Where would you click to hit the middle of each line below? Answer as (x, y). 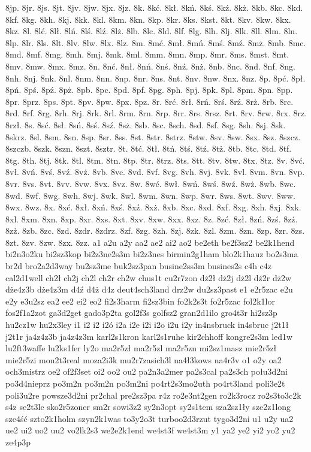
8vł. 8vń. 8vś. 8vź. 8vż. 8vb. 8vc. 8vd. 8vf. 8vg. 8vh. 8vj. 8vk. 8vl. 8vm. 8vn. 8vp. (155, 172)
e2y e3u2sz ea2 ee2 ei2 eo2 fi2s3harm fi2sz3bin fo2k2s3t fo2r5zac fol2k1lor (140, 301)
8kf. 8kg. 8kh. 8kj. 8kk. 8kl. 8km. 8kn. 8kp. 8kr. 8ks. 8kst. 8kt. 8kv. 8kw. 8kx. (148, 19)
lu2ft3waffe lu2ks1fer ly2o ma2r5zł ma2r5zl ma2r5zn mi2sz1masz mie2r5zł (141, 348)
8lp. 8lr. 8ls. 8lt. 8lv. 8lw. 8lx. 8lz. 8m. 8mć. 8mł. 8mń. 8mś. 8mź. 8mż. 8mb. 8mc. (156, 42)
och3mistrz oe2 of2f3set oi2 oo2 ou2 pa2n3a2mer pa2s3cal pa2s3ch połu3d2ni (147, 371)
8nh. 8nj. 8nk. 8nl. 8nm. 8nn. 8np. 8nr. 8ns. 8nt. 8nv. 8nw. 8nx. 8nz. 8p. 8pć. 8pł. (155, 78)
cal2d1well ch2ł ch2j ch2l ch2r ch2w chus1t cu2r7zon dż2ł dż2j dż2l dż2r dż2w (148, 277)
